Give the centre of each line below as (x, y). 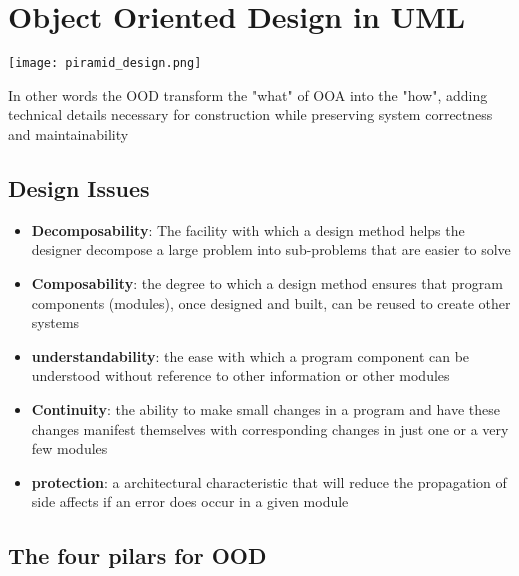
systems (55, 322)
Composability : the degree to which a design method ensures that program (267, 282)
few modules (69, 448)
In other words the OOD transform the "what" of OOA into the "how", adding (248, 94)
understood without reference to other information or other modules (240, 375)
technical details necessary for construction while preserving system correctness (250, 114)
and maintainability (68, 133)
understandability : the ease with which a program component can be (250, 355)
